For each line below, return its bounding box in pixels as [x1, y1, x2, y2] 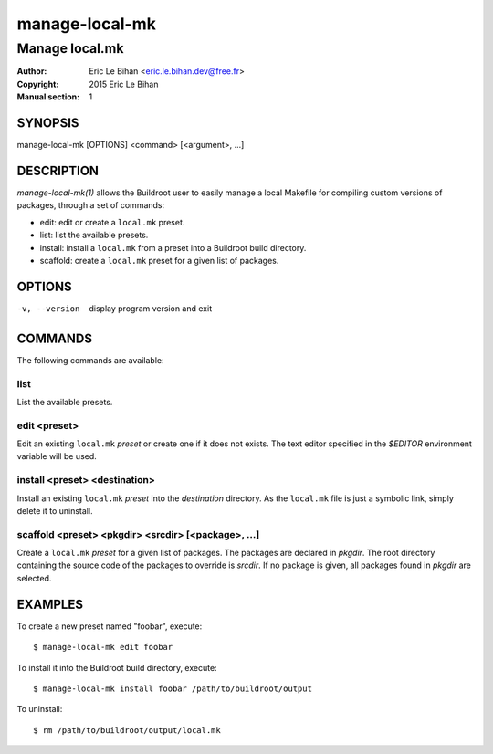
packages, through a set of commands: [16, 200, 165, 211]
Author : [16, 66, 47, 77]
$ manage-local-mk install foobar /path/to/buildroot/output [33, 683, 312, 694]
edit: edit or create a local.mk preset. [39, 216, 185, 227]
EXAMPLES [16, 596, 84, 612]
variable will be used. [16, 451, 98, 462]
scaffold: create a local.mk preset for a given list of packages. [39, 255, 279, 266]
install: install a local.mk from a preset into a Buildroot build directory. [39, 242, 307, 253]
